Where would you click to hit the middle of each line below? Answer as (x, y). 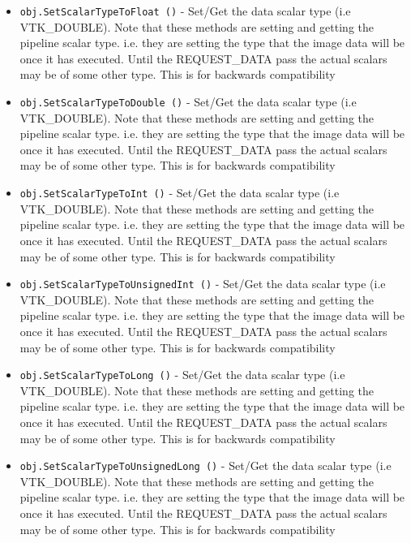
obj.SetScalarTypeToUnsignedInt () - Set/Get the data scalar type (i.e (203, 284)
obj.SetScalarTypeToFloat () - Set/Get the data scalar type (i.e (185, 11)
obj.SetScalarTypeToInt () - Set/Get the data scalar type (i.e (180, 193)
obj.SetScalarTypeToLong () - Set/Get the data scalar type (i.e (182, 375)
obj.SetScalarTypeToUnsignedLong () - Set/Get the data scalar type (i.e (205, 465)
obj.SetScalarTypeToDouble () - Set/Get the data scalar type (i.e (188, 102)
